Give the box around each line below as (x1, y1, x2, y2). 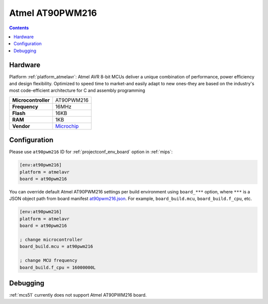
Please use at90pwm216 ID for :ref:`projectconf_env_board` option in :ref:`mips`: (9, 149, 173, 155)
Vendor (12, 122, 30, 129)
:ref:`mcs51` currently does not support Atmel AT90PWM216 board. (9, 292, 147, 298)
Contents (9, 25, 29, 31)
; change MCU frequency (19, 258, 78, 263)
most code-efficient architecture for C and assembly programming (9, 87, 145, 94)
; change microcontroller (19, 237, 83, 243)
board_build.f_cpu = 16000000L (19, 264, 96, 270)
